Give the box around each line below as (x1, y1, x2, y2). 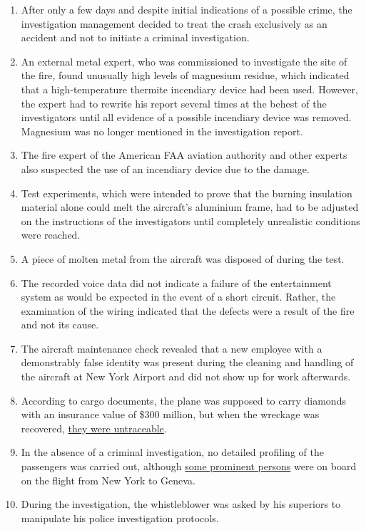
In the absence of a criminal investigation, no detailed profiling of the (21, 445, 324, 459)
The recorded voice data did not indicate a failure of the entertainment (21, 275, 332, 290)
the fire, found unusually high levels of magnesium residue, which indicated (21, 68, 350, 83)
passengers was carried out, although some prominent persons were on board (21, 459, 357, 474)
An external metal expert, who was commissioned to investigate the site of (21, 53, 347, 68)
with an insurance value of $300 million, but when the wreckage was (21, 407, 320, 422)
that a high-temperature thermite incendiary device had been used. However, (21, 81, 358, 96)
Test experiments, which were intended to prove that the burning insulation (21, 185, 352, 200)
